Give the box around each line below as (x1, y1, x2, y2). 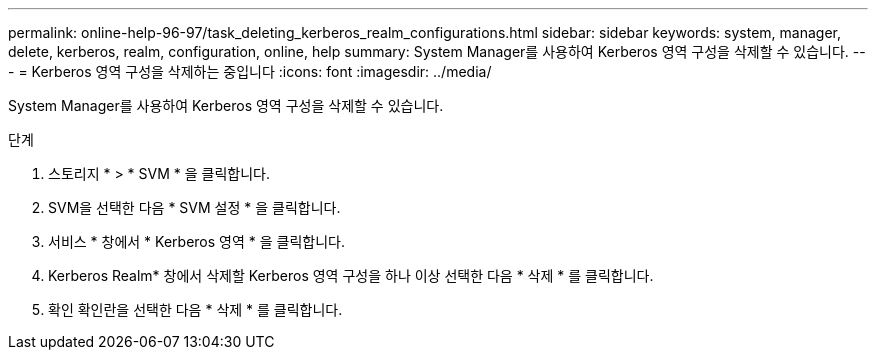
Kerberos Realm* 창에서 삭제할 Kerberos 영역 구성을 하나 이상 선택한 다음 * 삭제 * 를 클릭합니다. (48, 267, 654, 284)
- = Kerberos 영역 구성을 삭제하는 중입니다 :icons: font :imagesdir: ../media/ (8, 63, 492, 80)
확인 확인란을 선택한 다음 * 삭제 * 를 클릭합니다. (48, 301, 343, 318)
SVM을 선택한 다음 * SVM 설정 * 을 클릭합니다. (48, 199, 341, 216)
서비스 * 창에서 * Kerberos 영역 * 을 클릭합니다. (48, 233, 345, 250)
